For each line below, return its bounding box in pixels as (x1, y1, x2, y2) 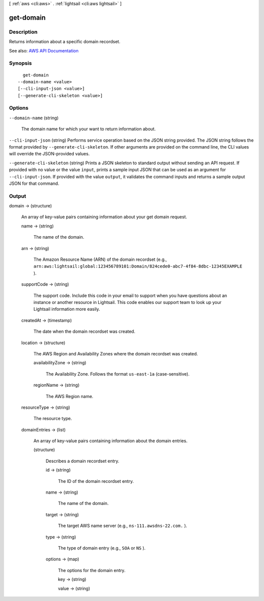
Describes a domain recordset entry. (45, 458, 120, 464)
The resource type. (33, 416, 72, 422)
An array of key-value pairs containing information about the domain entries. (33, 438, 188, 444)
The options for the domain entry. (58, 567, 126, 573)
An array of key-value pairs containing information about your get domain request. (21, 214, 187, 220)
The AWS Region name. (45, 393, 94, 399)
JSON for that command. (9, 180, 60, 186)
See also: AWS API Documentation (9, 48, 79, 53)
